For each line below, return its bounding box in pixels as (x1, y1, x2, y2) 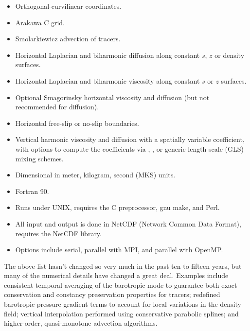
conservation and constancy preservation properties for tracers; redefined (4, 289, 220, 299)
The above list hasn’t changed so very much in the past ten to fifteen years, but (4, 261, 242, 271)
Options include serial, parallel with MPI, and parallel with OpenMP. (15, 244, 223, 255)
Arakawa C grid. (15, 17, 65, 27)
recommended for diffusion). (15, 102, 99, 112)
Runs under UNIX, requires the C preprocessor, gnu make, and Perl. (15, 202, 220, 212)
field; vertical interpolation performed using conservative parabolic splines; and (4, 308, 239, 318)
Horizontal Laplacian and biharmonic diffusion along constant (15, 50, 200, 60)
